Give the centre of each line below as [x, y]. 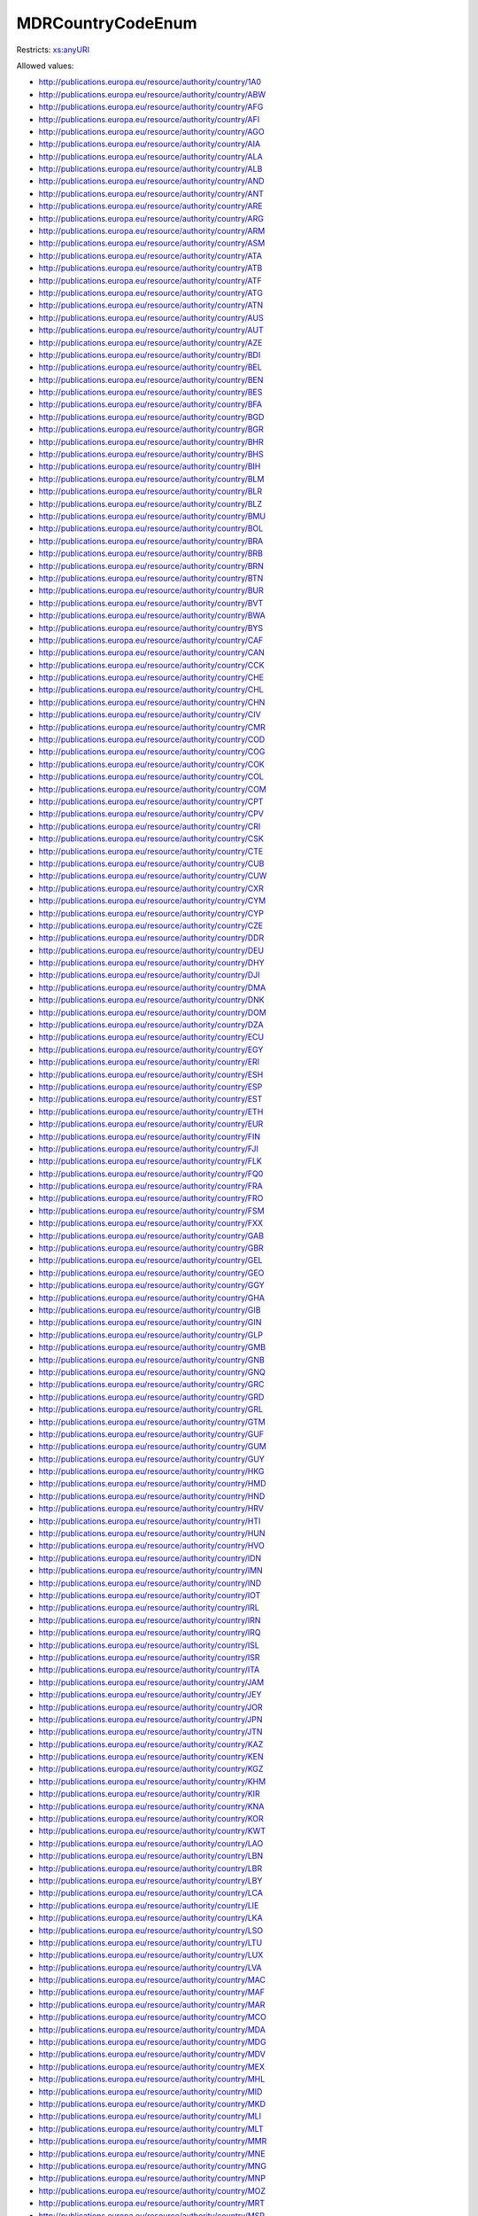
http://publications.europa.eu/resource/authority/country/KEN [151, 1757]
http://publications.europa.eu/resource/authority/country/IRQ [150, 1633]
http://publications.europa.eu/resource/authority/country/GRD [151, 1397]
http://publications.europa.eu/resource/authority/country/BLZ [150, 503]
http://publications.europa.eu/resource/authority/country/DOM [153, 1012]
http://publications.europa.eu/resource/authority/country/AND [151, 181]
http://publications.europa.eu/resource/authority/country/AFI [149, 119]
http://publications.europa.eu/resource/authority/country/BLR [150, 491]
